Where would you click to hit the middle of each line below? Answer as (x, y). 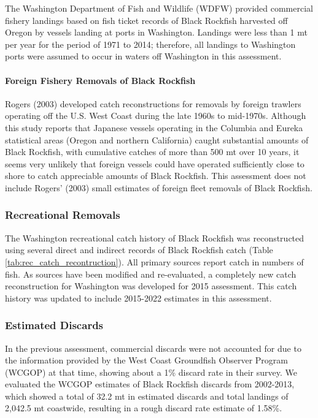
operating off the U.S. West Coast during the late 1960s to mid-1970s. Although (156, 116)
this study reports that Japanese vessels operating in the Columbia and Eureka (154, 127)
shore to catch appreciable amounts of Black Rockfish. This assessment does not (156, 176)
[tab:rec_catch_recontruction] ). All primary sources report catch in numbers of (154, 261)
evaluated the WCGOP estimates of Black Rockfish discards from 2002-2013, (150, 384)
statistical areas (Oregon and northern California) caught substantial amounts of (157, 139)
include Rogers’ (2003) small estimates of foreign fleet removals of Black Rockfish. (159, 187)
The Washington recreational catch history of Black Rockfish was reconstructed (155, 237)
